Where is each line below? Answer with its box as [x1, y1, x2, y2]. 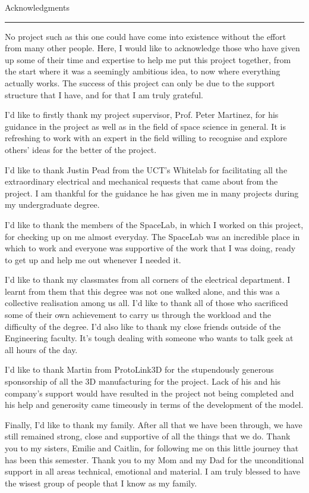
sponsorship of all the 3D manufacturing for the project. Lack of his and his [5, 375, 281, 388]
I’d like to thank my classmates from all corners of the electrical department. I [5, 273, 291, 286]
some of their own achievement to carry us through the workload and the [5, 308, 271, 321]
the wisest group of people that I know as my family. [5, 476, 197, 489]
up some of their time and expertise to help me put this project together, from [5, 53, 291, 65]
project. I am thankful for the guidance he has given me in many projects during [5, 186, 299, 199]
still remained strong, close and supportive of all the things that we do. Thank [5, 430, 291, 442]
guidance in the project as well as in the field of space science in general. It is [5, 120, 286, 132]
